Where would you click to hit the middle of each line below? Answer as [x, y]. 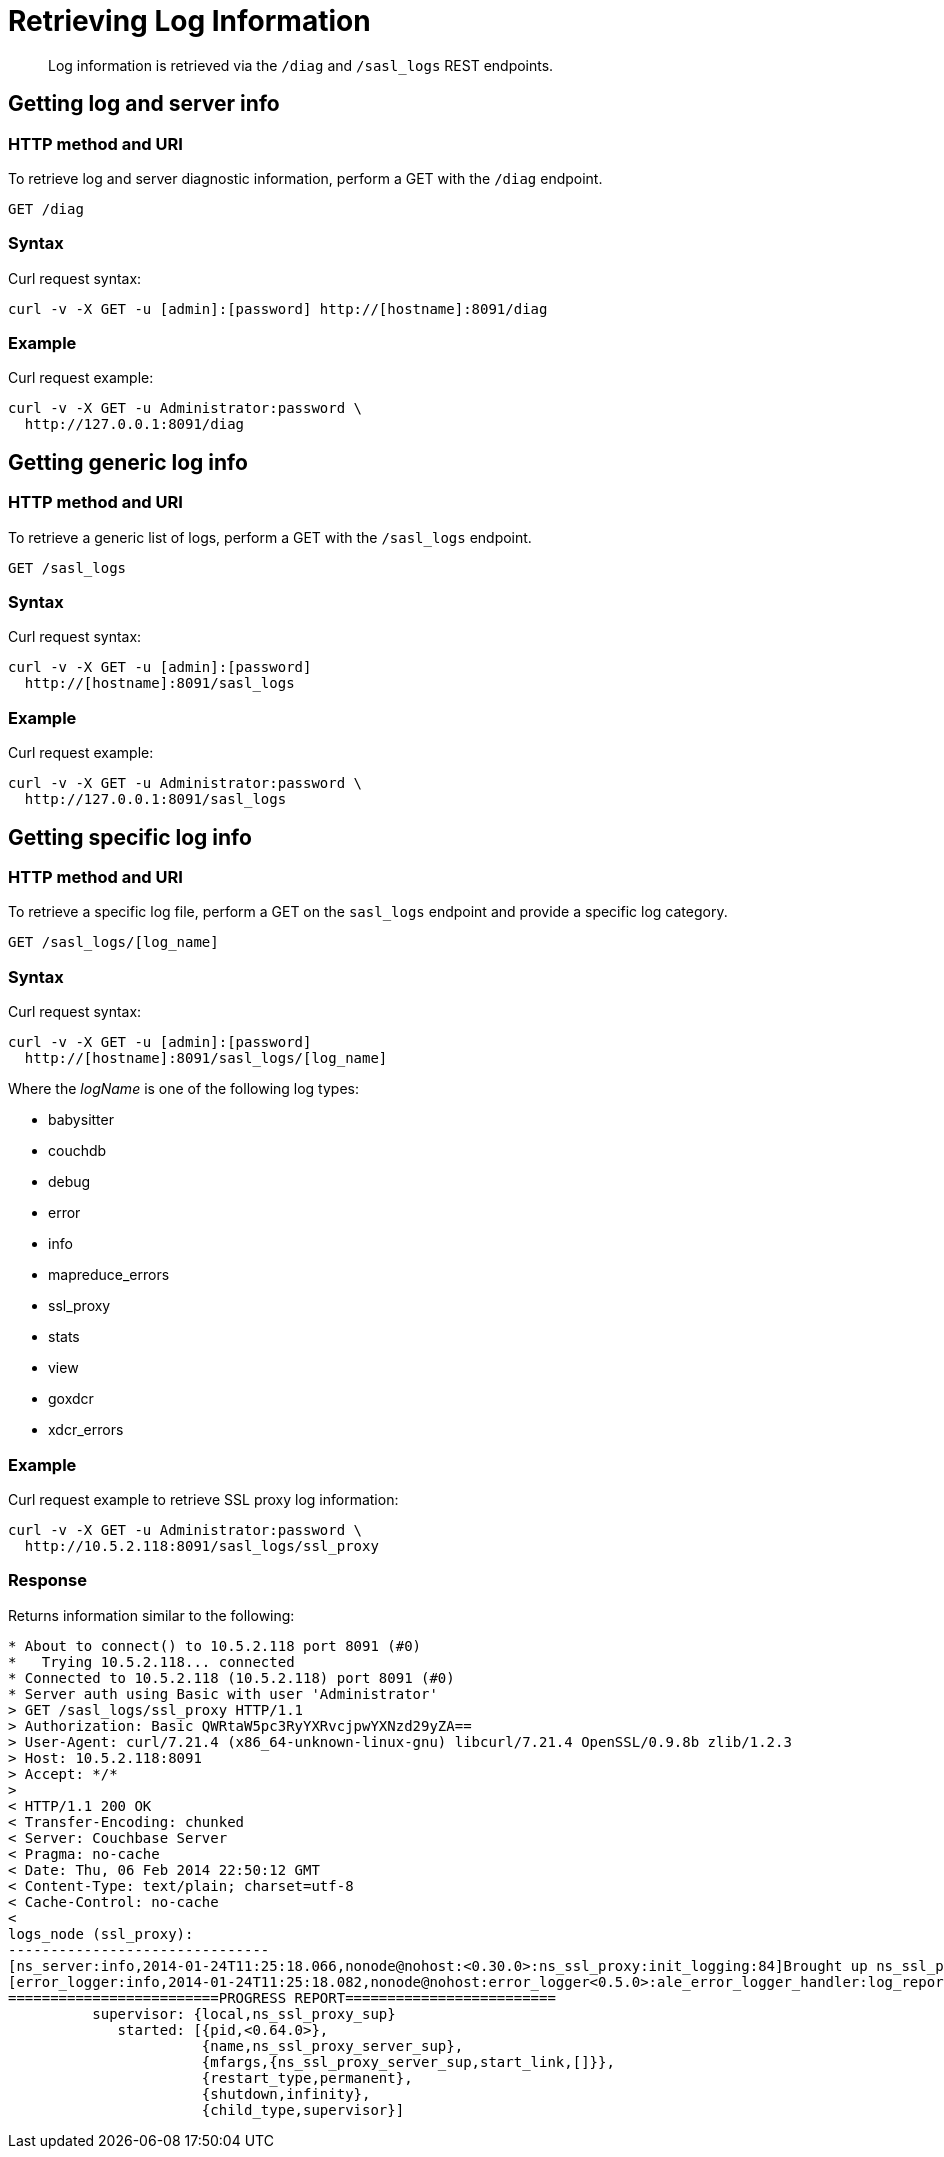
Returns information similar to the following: [151, 1615]
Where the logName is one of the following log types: [183, 1089]
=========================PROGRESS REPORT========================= [282, 1997]
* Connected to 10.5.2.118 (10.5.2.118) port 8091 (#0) [231, 1677]
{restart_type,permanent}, [307, 2077]
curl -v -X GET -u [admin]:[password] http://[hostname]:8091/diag [278, 308]
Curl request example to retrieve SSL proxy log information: [203, 1499]
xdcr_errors [86, 1430]
